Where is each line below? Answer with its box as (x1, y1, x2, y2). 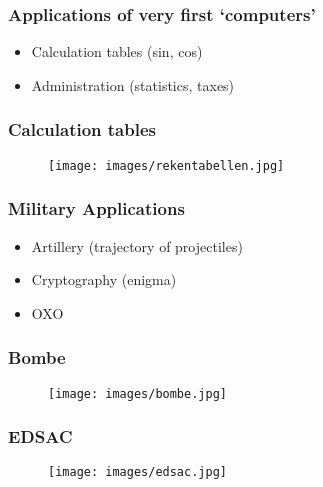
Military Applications (8, 196, 185, 221)
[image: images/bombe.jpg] (48, 386, 227, 401)
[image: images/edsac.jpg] (48, 465, 227, 480)
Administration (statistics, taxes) (31, 74, 235, 95)
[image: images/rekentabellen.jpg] (48, 158, 285, 173)
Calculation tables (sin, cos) (31, 41, 203, 62)
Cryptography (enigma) (31, 269, 177, 290)
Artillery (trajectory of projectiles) (31, 235, 243, 256)
